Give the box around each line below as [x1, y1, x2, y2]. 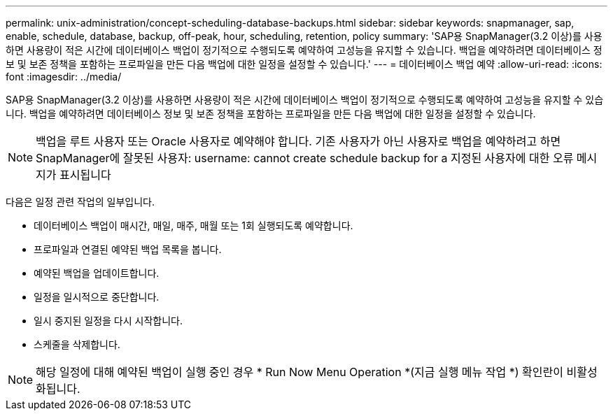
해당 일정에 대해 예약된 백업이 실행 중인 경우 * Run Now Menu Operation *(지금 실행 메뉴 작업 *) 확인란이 [36, 365, 563, 379]
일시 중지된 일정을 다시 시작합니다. [34, 315, 183, 327]
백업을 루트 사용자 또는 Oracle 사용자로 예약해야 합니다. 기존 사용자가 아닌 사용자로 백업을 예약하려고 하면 [36, 134, 561, 148]
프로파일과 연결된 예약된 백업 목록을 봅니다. [34, 243, 222, 255]
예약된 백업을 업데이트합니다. [34, 267, 160, 279]
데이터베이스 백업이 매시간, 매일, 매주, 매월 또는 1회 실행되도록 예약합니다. [34, 220, 353, 231]
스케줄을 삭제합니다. [34, 338, 120, 350]
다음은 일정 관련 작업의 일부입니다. [6, 196, 155, 208]
